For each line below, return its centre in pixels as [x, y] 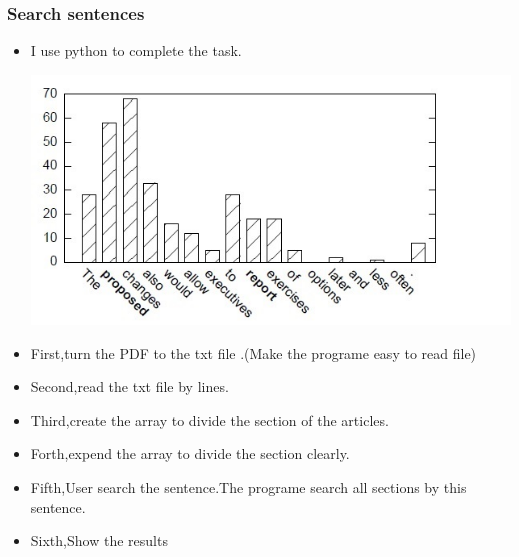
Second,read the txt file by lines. [129, 386]
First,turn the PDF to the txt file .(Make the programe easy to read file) [253, 352]
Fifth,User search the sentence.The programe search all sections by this [248, 486]
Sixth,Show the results [99, 540]
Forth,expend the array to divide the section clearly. [190, 453]
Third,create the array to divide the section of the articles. [209, 419]
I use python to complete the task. [136, 50]
